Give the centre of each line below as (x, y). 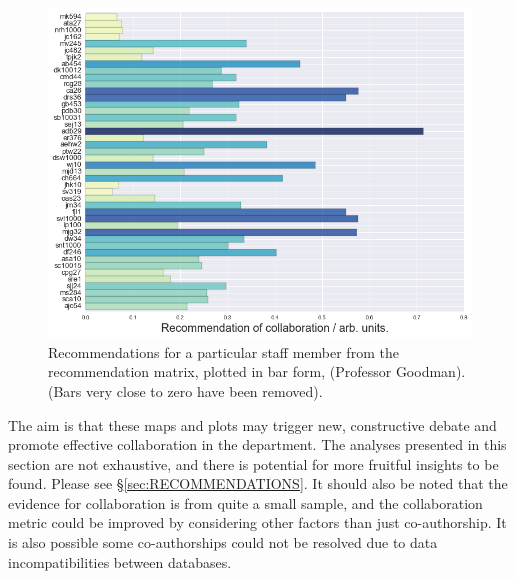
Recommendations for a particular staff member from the (223, 351)
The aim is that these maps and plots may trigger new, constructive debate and (252, 424)
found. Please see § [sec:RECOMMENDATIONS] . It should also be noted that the (258, 483)
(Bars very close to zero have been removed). (185, 390)
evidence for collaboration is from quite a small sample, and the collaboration (245, 502)
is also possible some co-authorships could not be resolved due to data (223, 542)
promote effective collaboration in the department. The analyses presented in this (257, 444)
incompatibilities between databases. (120, 561)
